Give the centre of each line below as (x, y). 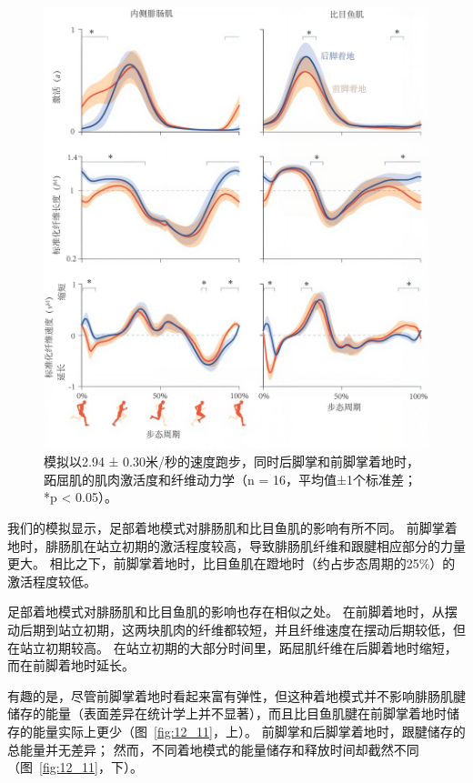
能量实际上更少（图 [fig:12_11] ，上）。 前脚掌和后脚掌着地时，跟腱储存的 (249, 731)
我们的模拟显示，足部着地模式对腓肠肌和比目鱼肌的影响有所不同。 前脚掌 (226, 528)
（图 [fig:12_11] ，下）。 (75, 767)
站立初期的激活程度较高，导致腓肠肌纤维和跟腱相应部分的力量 (281, 545)
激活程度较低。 (52, 581)
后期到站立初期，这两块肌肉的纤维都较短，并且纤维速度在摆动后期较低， (236, 629)
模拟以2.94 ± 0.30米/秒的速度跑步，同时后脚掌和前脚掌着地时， (231, 462)
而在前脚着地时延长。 (71, 665)
